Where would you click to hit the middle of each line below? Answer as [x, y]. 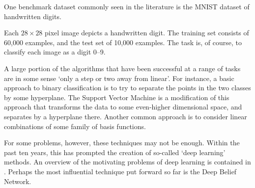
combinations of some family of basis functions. [75, 126]
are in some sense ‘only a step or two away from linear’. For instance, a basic [119, 78]
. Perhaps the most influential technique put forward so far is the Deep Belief [120, 171]
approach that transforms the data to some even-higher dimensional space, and [123, 107]
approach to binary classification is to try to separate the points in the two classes [127, 88]
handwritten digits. [33, 16]
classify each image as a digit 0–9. [55, 52]
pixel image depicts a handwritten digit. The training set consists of [147, 33]
